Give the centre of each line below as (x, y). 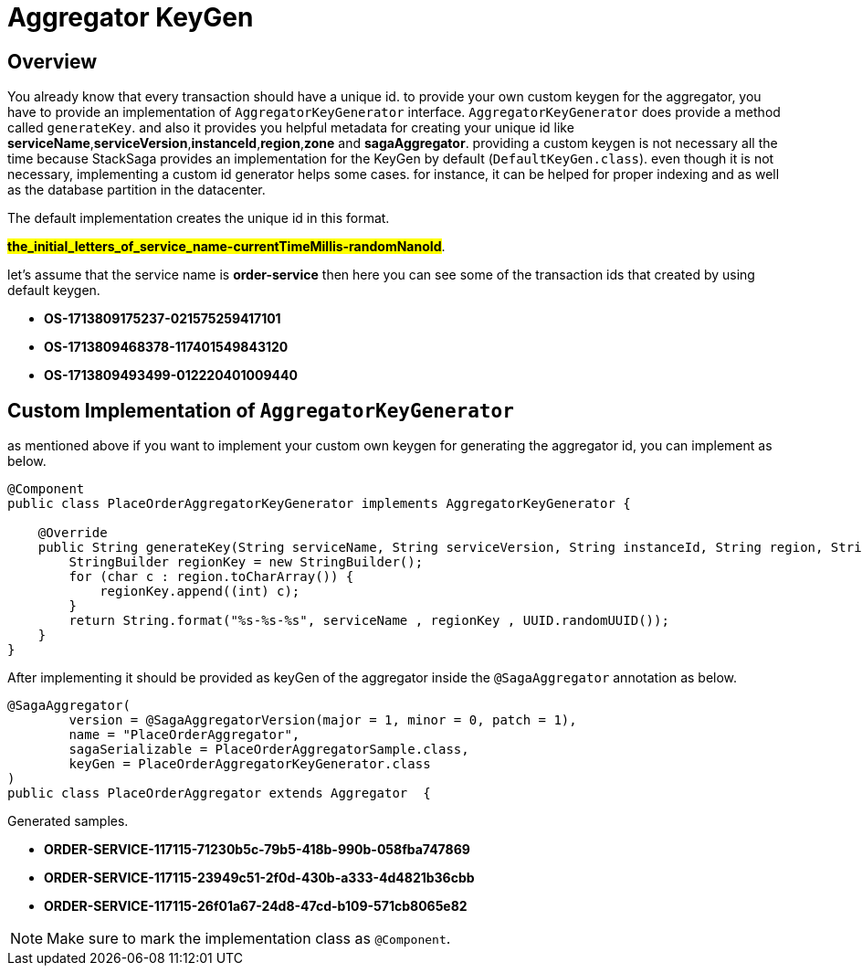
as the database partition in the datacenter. (137, 190)
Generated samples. (68, 821)
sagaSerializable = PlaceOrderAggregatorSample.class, (269, 750)
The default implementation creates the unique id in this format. (199, 218)
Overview (53, 61)
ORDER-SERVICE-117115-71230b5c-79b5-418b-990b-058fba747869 (257, 850)
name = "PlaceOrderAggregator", (184, 735)
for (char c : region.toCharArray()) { (211, 577)
